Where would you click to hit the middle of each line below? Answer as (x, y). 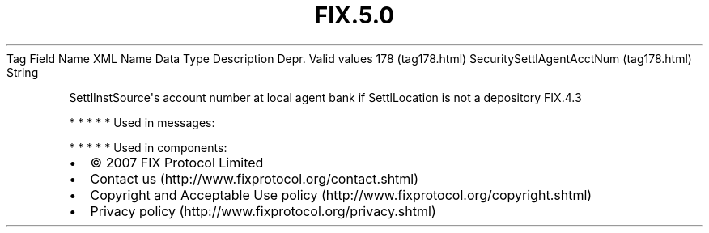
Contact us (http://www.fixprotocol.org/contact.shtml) (255, 178)
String (23, 72)
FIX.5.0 (354, 15)
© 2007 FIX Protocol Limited (177, 162)
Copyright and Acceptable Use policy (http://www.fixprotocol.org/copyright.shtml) (341, 195)
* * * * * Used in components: (148, 147)
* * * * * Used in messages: (142, 122)
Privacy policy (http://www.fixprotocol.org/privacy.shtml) (263, 211)
